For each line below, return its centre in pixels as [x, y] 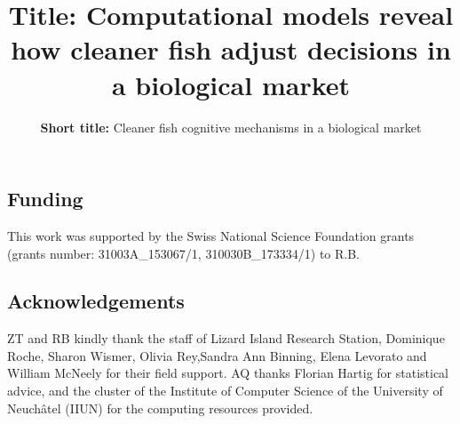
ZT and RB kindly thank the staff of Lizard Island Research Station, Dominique [226, 338]
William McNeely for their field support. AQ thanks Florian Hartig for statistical [228, 373]
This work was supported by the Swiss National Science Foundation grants [211, 235]
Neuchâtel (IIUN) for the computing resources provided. [160, 408]
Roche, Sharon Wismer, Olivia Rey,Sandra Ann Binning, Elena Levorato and [217, 355]
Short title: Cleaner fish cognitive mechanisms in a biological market [231, 127]
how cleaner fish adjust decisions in [231, 49]
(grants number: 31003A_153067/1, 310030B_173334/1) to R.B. [184, 253]
